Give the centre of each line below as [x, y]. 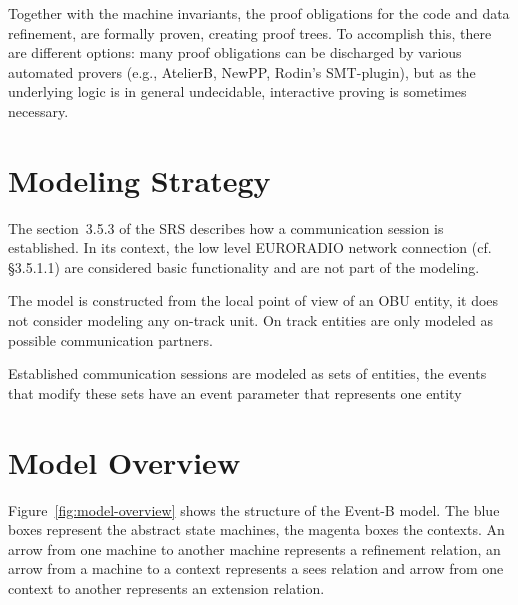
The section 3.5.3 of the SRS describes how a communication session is [226, 227]
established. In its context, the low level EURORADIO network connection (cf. [250, 247]
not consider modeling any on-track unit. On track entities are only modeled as [250, 320]
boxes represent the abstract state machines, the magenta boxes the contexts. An [256, 529]
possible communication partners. [110, 339]
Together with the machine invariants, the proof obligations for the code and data [259, 13]
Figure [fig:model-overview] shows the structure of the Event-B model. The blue [254, 509]
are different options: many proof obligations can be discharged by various [235, 52]
